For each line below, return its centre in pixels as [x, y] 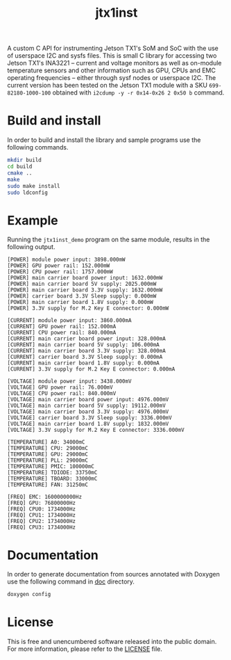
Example [33, 220]
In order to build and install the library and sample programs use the [104, 140]
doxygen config [29, 595]
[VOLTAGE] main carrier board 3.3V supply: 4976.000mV [88, 412]
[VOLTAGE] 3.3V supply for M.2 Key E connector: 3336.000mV [96, 430]
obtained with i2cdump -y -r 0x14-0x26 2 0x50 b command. [138, 92]
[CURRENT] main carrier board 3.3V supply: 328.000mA [87, 351]
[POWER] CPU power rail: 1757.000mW [60, 272]
